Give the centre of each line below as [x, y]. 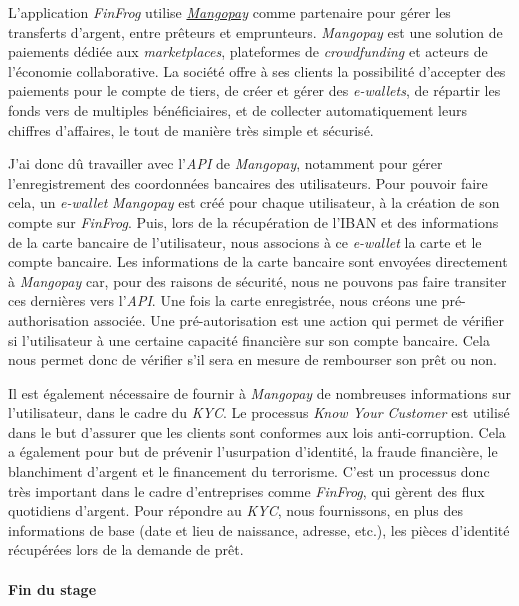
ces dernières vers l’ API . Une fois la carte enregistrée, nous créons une [222, 300]
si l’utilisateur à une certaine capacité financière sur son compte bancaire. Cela [249, 339]
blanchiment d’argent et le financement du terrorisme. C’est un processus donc [249, 471]
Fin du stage [52, 588]
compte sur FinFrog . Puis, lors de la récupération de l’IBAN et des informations [253, 221]
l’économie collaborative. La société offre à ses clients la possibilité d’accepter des [257, 70]
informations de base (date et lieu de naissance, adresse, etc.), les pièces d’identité [259, 529]
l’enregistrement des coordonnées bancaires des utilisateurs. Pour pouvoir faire [248, 182]
